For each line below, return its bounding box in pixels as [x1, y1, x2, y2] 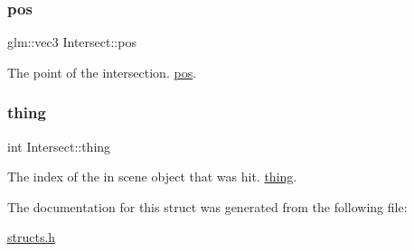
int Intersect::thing [7, 136, 111, 155]
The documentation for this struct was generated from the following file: [7, 197, 408, 216]
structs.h [7, 228, 56, 246]
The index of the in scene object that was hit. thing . [7, 167, 297, 186]
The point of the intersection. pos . [7, 62, 197, 81]
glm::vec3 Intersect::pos [7, 33, 136, 51]
